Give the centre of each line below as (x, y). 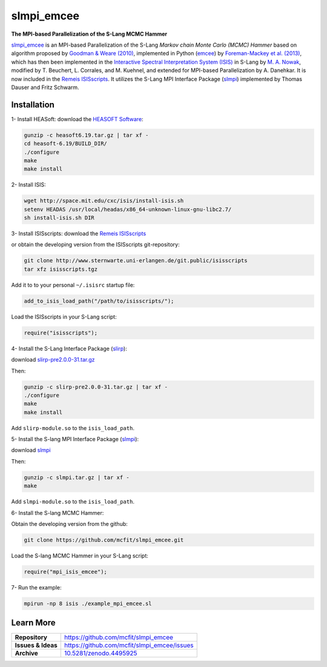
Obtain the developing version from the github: (70, 524)
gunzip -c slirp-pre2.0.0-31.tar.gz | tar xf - (96, 387)
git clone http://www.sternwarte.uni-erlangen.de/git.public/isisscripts (136, 261)
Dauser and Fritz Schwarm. (45, 87)
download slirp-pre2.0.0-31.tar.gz (53, 360)
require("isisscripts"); (61, 333)
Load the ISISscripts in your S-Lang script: (64, 317)
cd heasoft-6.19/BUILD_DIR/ (65, 144)
